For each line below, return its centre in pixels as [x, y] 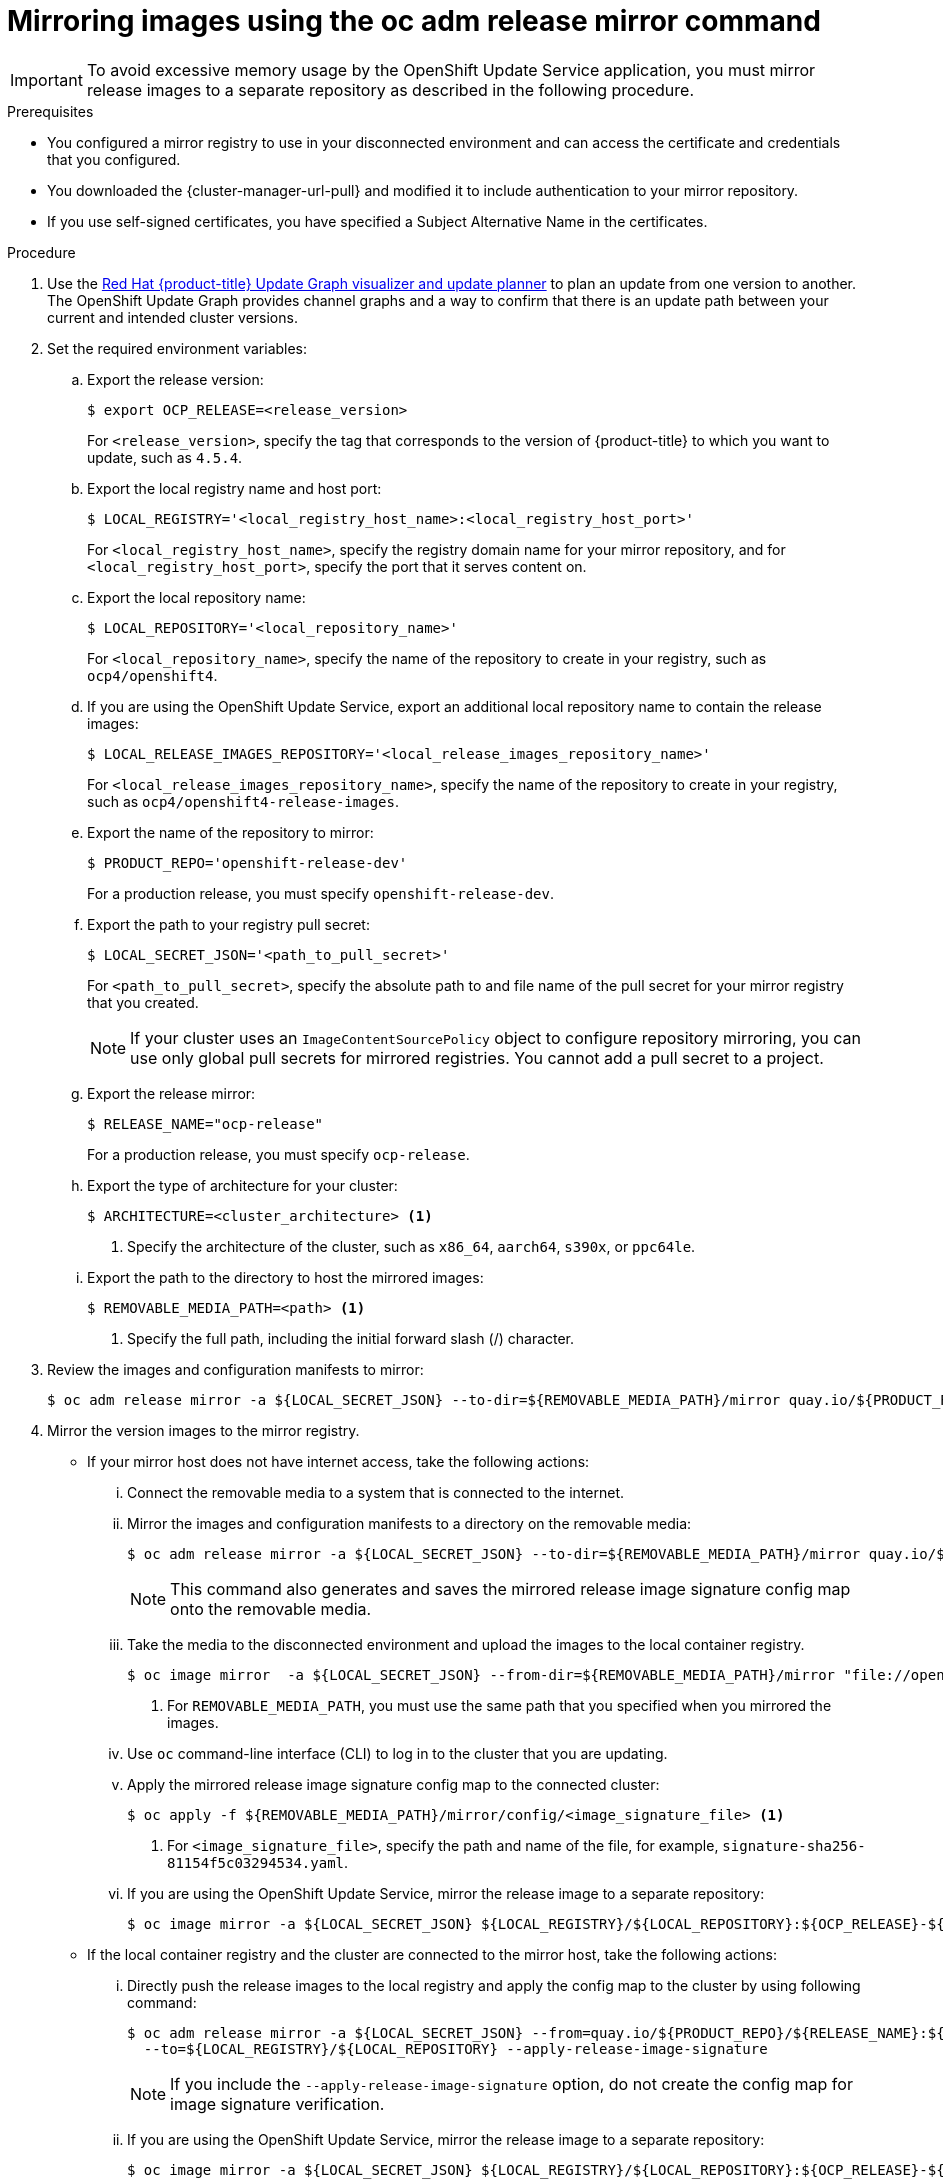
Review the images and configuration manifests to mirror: [235, 1369]
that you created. [143, 1002]
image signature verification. [277, 2103]
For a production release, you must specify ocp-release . [278, 1154]
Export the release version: [175, 379]
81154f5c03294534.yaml [256, 1862]
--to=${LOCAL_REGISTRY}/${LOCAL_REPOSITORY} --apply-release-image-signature [455, 2048]
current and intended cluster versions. [172, 317]
